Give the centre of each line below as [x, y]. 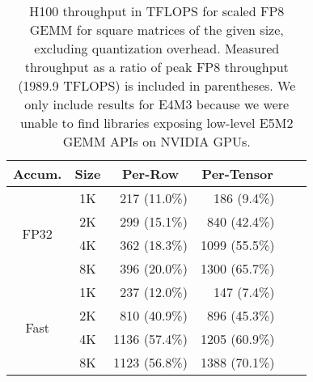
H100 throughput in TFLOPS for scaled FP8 [157, 11]
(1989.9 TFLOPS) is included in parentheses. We [157, 85]
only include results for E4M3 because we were [157, 104]
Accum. [38, 174]
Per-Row [151, 174]
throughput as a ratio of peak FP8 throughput [156, 67]
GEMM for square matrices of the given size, [156, 30]
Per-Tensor [237, 174]
